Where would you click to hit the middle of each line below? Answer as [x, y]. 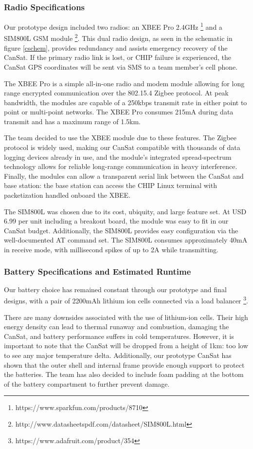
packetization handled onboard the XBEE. [67, 195]
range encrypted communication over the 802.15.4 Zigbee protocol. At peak [116, 93]
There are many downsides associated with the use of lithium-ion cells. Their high [126, 317]
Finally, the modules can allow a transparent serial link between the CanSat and [124, 176]
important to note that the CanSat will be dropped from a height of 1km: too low [126, 346]
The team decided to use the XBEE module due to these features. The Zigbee [120, 138]
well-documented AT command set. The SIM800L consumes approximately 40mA [126, 240]
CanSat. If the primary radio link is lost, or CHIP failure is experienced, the [117, 57]
